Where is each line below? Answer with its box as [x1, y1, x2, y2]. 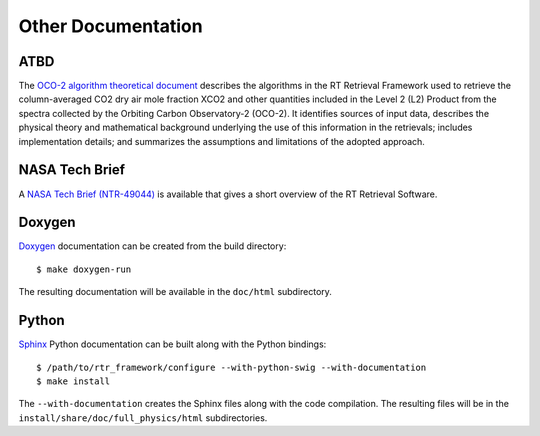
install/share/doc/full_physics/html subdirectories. [18, 411, 268, 424]
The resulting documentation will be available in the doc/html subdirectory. [18, 286, 332, 298]
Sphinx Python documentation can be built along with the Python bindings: [18, 338, 327, 350]
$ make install [36, 375, 111, 387]
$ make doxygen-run [36, 263, 132, 275]
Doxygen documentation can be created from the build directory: [18, 240, 287, 252]
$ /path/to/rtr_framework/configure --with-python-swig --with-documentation [36, 361, 427, 373]
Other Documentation [18, 15, 204, 37]
